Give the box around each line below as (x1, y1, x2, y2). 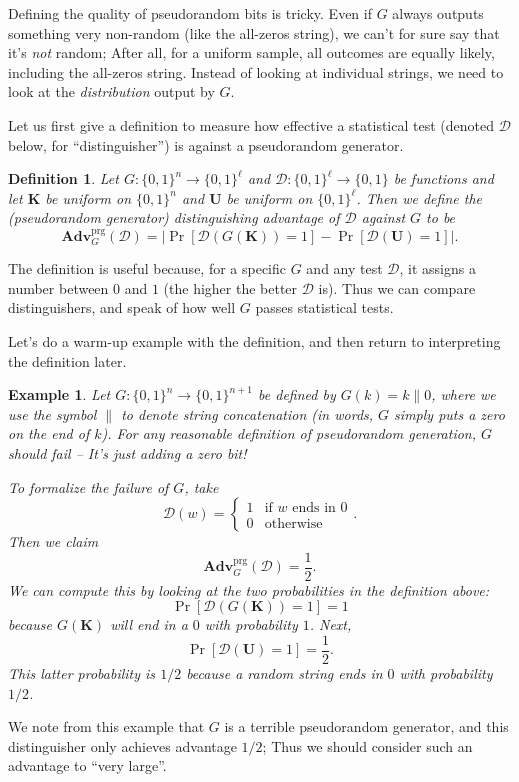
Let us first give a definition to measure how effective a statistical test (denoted (8, 114, 494, 135)
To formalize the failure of (8, 476, 169, 497)
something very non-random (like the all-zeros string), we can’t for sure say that (8, 22, 500, 43)
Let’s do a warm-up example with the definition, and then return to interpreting (8, 330, 501, 351)
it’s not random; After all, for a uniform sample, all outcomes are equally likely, (8, 42, 495, 63)
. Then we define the (356, 187, 482, 208)
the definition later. (8, 350, 127, 371)
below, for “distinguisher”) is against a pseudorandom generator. (8, 134, 404, 155)
